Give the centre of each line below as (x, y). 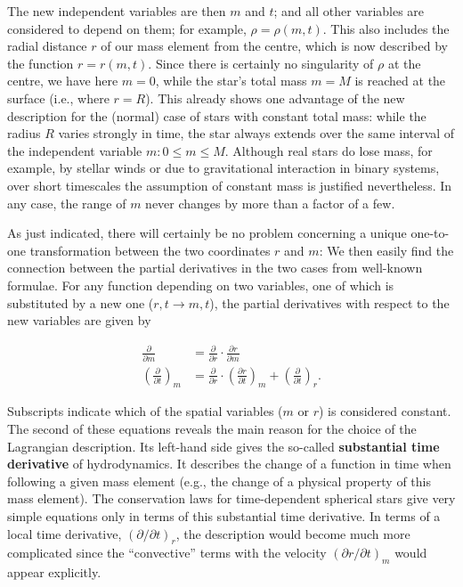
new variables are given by (79, 320)
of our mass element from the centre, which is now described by (274, 46)
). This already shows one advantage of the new (275, 98)
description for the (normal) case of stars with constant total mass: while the (217, 115)
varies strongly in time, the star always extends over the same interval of (256, 133)
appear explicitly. (54, 572)
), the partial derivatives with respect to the (329, 302)
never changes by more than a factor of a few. (270, 203)
